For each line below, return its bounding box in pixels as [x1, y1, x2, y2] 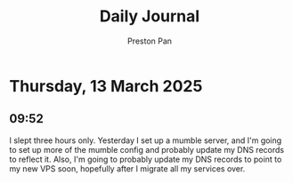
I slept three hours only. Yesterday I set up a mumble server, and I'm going [9, 135, 282, 146]
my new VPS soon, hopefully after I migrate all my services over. [9, 163, 246, 174]
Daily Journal [99, 6, 200, 27]
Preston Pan [127, 36, 172, 46]
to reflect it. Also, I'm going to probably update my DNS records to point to [9, 154, 282, 164]
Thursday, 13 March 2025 [9, 76, 203, 96]
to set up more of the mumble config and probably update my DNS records [9, 144, 285, 155]
